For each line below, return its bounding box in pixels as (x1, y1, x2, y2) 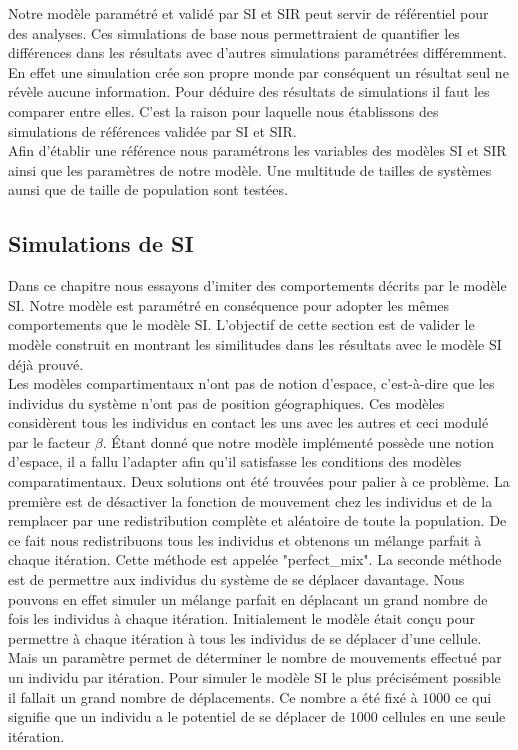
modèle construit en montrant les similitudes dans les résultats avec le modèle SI (8, 333, 502, 354)
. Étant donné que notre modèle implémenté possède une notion (102, 431, 494, 452)
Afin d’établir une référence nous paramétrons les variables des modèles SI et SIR (8, 140, 507, 161)
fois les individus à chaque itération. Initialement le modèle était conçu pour (8, 608, 475, 629)
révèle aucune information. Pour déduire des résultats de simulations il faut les (8, 81, 490, 102)
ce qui (455, 686, 492, 707)
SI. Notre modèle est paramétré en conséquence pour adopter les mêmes (8, 294, 450, 315)
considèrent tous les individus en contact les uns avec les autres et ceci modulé (8, 412, 489, 433)
